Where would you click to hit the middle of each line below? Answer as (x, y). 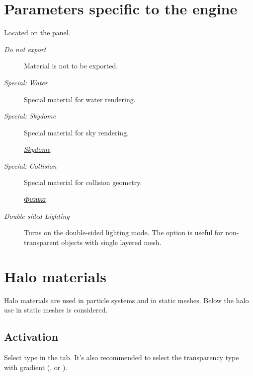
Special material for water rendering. (80, 99)
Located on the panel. (37, 32)
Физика (35, 199)
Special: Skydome (30, 116)
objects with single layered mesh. (111, 242)
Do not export (25, 49)
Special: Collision (30, 165)
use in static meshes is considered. (56, 310)
